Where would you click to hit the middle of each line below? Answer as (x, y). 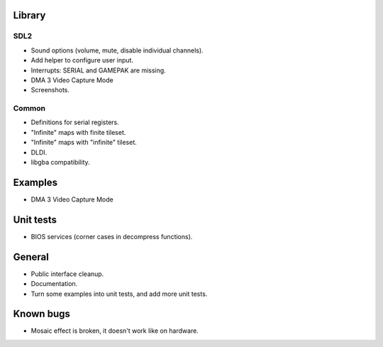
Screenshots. (50, 90)
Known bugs (42, 314)
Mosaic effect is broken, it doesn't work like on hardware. (115, 331)
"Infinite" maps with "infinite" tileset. (84, 143)
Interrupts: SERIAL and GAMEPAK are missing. (98, 70)
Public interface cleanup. (67, 274)
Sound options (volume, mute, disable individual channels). (117, 50)
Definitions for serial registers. (75, 122)
